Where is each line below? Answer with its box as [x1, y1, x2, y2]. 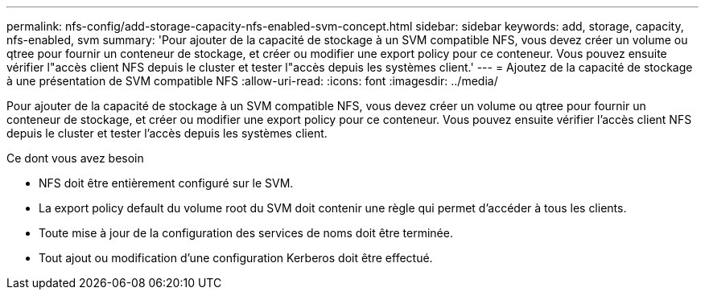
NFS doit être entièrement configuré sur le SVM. [39, 176, 294, 190]
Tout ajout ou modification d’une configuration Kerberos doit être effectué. [39, 251, 433, 265]
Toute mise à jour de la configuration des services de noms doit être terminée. [39, 226, 453, 240]
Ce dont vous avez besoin [6, 151, 144, 165]
